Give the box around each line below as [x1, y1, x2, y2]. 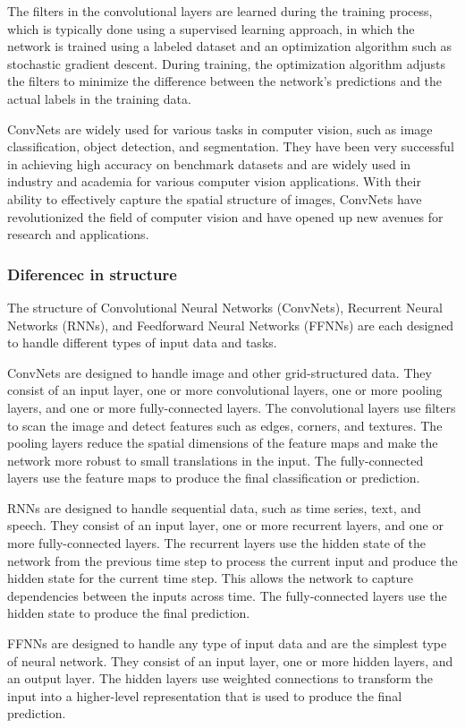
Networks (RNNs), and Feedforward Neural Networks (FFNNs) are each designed [7, 315, 454, 334]
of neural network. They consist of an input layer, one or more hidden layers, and [7, 651, 453, 670]
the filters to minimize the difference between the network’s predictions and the [7, 72, 443, 90]
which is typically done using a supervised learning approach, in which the [7, 19, 415, 38]
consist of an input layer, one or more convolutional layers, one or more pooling [7, 381, 443, 399]
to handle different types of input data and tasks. [7, 333, 277, 352]
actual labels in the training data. [7, 89, 191, 107]
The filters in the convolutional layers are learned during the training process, [7, 2, 433, 20]
